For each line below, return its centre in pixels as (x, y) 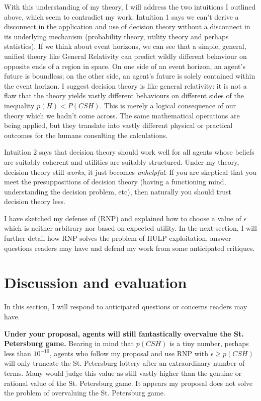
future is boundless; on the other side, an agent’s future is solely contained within (130, 76)
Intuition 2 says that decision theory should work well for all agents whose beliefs (129, 152)
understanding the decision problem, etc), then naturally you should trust (118, 191)
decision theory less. (35, 201)
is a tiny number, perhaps (209, 343)
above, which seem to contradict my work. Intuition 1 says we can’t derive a (121, 16)
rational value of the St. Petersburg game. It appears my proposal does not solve (128, 383)
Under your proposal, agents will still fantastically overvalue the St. (124, 333)
